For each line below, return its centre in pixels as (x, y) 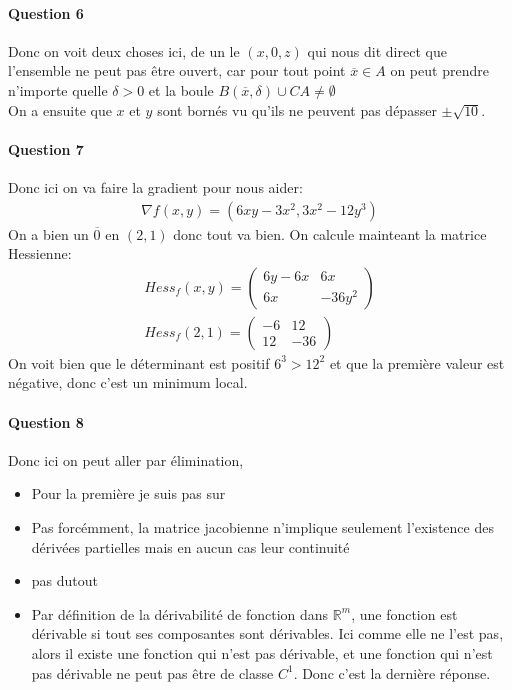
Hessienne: (40, 253)
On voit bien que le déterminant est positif (139, 362)
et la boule (181, 89)
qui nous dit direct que (377, 50)
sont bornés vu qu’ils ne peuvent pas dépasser (297, 109)
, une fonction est (404, 613)
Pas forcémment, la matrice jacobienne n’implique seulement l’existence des (262, 527)
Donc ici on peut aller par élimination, (126, 459)
